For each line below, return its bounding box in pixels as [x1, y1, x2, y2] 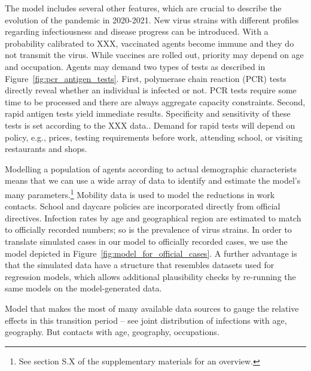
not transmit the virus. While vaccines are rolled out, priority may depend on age [5, 48, 304, 61]
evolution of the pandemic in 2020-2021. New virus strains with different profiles [5, 13, 299, 26]
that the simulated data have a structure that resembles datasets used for [5, 259, 275, 271]
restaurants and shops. [5, 142, 87, 155]
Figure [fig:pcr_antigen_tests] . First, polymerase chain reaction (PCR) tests [5, 72, 286, 84]
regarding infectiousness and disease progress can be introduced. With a [5, 25, 269, 38]
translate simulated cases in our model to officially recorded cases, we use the [5, 235, 288, 247]
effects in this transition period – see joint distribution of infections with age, [5, 314, 287, 326]
